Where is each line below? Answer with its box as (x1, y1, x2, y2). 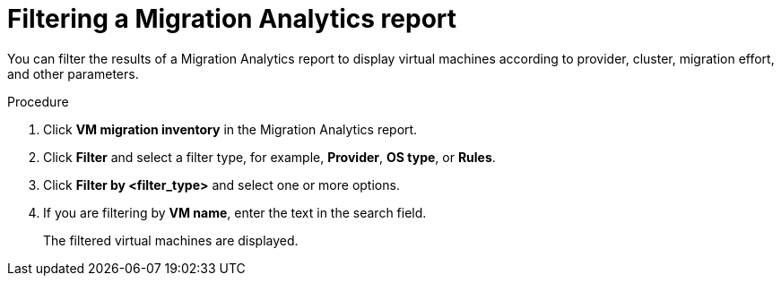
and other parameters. (7, 65, 139, 81)
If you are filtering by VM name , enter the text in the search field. (43, 204, 427, 220)
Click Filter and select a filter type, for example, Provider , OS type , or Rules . (43, 149, 496, 165)
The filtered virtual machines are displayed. (43, 232, 299, 248)
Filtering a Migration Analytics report (7, 4, 457, 34)
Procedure (7, 93, 69, 109)
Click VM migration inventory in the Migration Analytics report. (43, 121, 418, 137)
